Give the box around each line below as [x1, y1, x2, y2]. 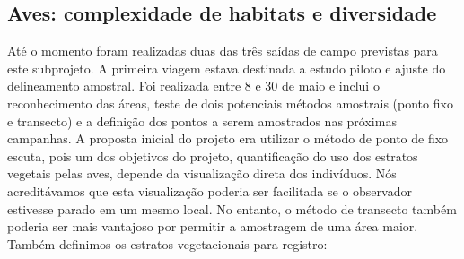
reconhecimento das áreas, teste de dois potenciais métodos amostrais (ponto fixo [7, 93, 453, 112]
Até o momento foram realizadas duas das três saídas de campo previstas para [7, 41, 438, 60]
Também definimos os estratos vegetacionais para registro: [7, 234, 328, 253]
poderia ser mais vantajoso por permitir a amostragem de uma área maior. [7, 217, 418, 236]
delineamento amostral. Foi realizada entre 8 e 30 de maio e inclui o [7, 76, 380, 95]
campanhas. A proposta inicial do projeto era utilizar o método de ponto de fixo [7, 129, 449, 148]
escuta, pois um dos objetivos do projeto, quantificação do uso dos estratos [7, 146, 418, 165]
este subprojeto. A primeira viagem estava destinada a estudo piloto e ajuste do [7, 58, 446, 77]
